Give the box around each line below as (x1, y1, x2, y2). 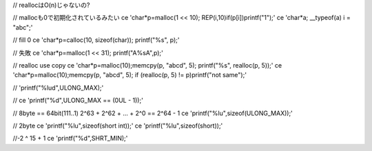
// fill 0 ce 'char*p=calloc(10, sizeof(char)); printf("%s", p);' (12, 36, 180, 44)
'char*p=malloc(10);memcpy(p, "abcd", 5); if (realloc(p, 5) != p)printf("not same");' (12, 71, 247, 79)
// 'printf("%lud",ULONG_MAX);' (12, 83, 104, 92)
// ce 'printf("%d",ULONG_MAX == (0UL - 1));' (12, 97, 144, 105)
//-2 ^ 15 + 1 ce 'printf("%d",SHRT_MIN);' (12, 134, 128, 143)
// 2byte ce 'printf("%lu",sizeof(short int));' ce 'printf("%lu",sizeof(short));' (12, 121, 223, 130)
